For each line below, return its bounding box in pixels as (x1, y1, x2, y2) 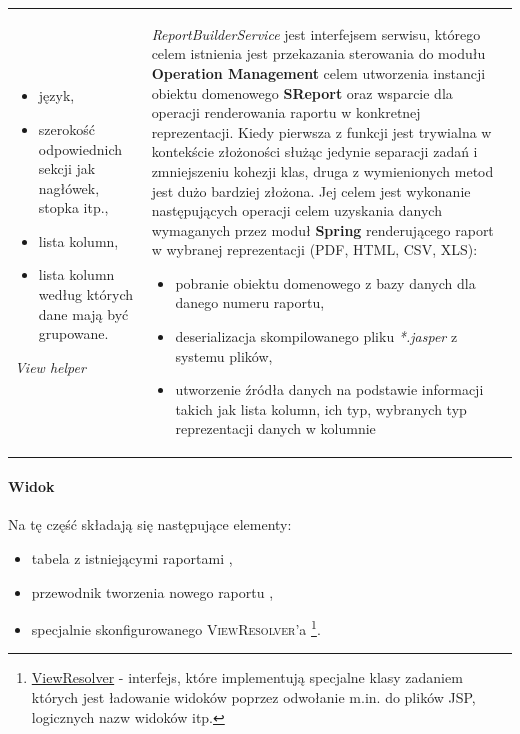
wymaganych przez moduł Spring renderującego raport (151, 219, 494, 240)
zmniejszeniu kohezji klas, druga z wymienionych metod (151, 160, 494, 181)
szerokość (38, 118, 95, 139)
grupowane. (38, 323, 109, 344)
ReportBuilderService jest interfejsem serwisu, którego (151, 23, 481, 44)
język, (38, 85, 75, 106)
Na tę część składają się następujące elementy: (8, 514, 292, 535)
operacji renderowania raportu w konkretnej (151, 102, 421, 123)
